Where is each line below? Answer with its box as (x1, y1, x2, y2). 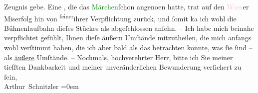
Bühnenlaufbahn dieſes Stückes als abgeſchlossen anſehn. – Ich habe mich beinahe (4, 22, 254, 33)
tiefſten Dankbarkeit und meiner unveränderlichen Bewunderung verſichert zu (4, 62, 242, 72)
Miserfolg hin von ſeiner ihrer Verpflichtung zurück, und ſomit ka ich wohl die (4, 11, 237, 23)
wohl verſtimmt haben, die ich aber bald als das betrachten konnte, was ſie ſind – (4, 42, 253, 53)
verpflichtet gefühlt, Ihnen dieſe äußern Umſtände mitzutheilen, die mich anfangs (4, 32, 252, 43)
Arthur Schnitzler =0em (4, 81, 79, 92)
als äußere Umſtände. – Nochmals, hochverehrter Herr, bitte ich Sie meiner (4, 52, 233, 62)
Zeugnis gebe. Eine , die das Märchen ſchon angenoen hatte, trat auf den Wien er (4, 1, 249, 11)
